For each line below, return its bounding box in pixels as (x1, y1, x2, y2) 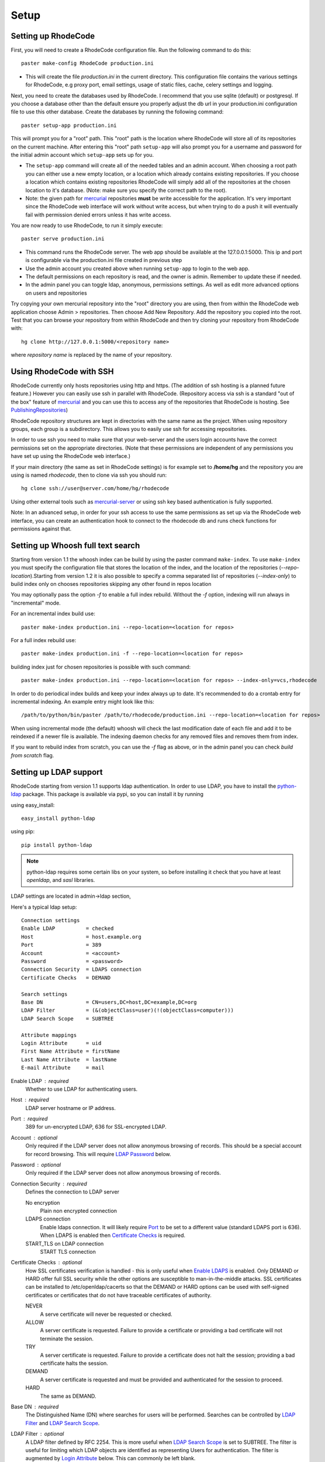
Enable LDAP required (11, 1077, 69, 1084)
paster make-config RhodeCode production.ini (21, 60, 154, 67)
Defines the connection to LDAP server (25, 1188, 120, 1195)
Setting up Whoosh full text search (11, 540, 140, 550)
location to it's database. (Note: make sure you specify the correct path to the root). (25, 187, 227, 194)
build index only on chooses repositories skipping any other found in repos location (11, 581, 212, 588)
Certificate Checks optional (11, 1259, 82, 1266)
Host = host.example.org (21, 933, 141, 940)
